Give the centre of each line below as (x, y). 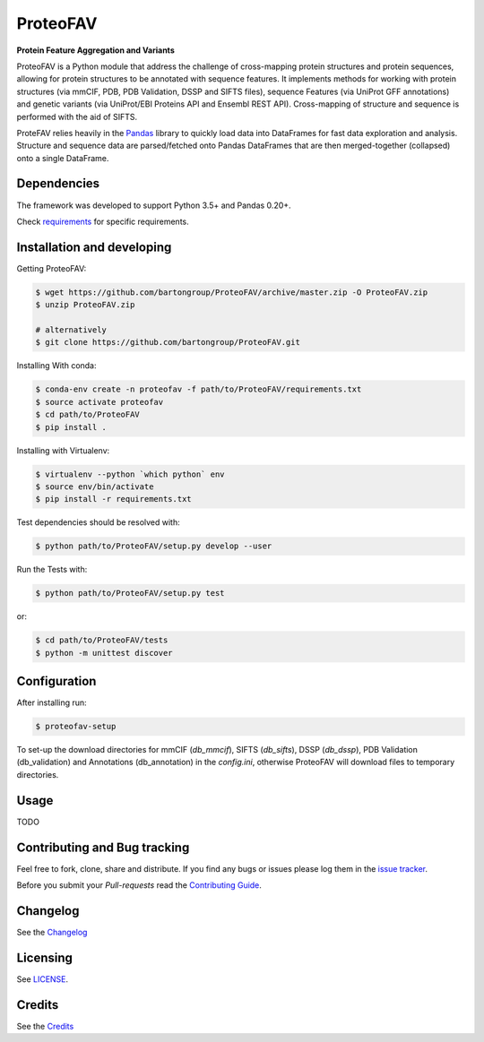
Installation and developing (94, 247)
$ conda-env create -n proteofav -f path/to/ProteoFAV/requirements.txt (199, 389)
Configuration (56, 681)
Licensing (45, 957)
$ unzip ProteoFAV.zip (85, 305)
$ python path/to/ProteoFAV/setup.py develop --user (154, 546)
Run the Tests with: (52, 570)
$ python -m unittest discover (104, 653)
